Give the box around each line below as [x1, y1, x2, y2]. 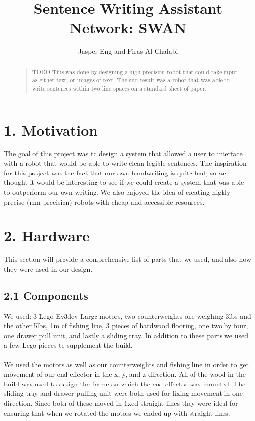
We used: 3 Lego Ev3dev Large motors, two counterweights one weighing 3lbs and [4, 311, 251, 321]
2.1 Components [4, 287, 88, 303]
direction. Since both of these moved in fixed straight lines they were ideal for [4, 398, 238, 408]
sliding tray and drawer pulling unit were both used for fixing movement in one [4, 388, 243, 398]
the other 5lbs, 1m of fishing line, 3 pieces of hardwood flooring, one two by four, [4, 320, 248, 331]
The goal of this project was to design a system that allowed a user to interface [4, 148, 243, 158]
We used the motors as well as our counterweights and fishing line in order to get [4, 359, 249, 369]
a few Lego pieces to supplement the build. [4, 340, 133, 350]
